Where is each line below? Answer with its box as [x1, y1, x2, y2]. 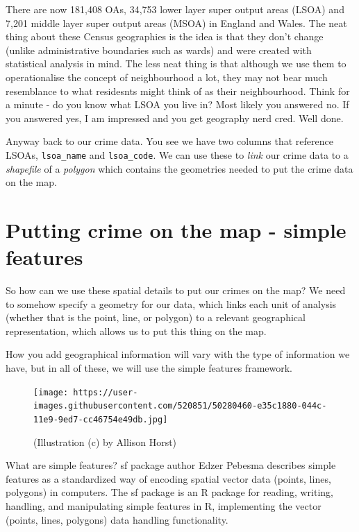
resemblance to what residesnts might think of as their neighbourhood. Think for [6, 83, 350, 98]
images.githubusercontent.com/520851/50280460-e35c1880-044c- [33, 401, 327, 411]
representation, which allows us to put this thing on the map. [6, 323, 267, 338]
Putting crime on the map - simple [6, 215, 347, 243]
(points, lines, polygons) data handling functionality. [6, 512, 228, 526]
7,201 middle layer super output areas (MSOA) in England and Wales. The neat [6, 15, 347, 30]
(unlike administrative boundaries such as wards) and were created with [6, 42, 312, 57]
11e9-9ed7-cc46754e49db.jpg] [33, 414, 168, 424]
